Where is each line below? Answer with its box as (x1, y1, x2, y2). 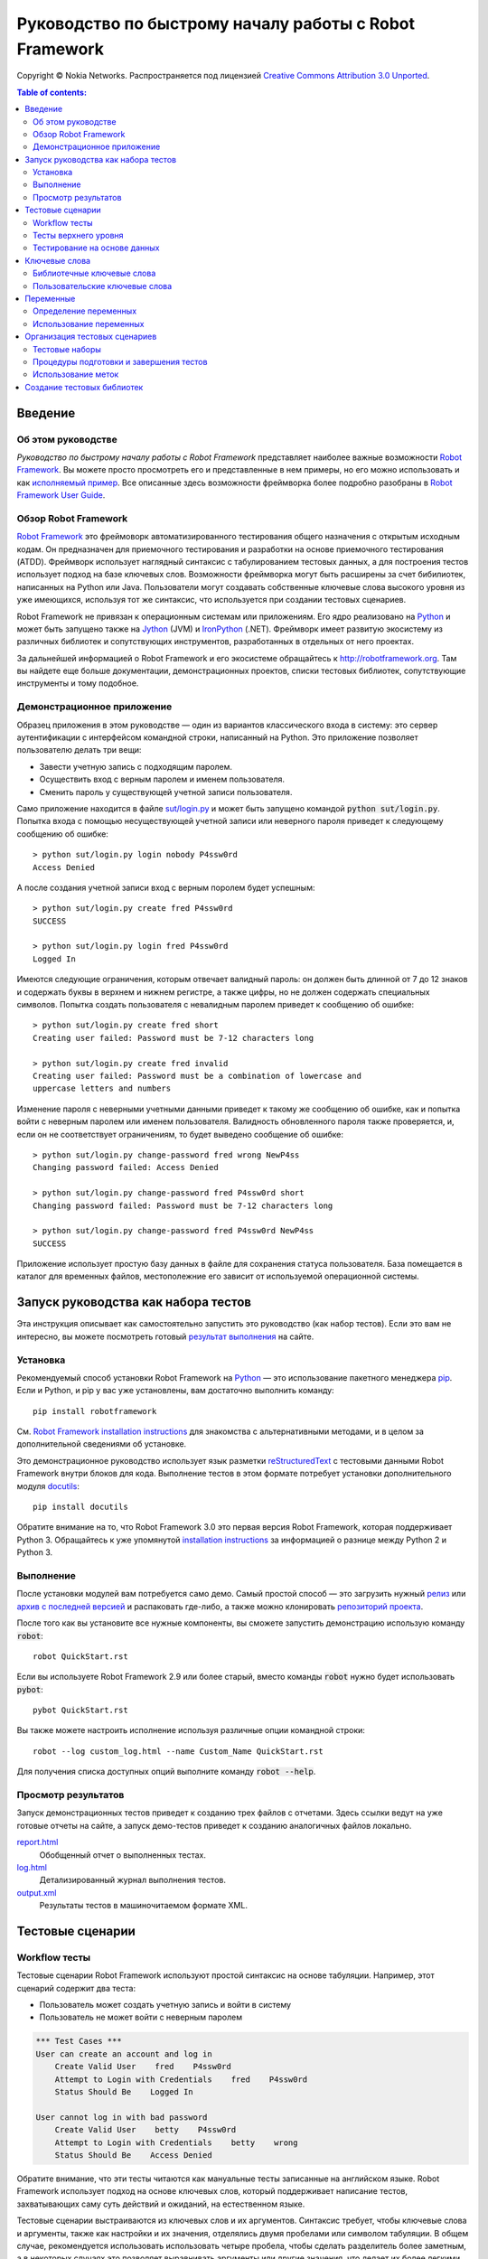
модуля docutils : (16, 1480, 80, 1491)
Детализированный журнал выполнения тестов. (39, 1875, 226, 1886)
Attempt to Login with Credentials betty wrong (54, 2137, 298, 2148)
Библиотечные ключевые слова (33, 267, 156, 279)
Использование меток (33, 369, 119, 380)
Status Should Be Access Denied (54, 2150, 212, 2160)
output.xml (16, 1887, 58, 1898)
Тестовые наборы (33, 343, 101, 354)
